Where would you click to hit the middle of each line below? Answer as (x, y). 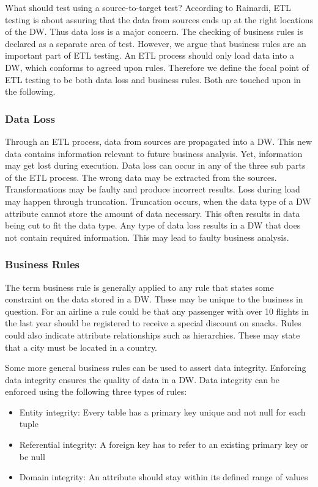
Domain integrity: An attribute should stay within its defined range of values (164, 477)
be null (32, 456)
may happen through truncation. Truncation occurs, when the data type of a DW (158, 201)
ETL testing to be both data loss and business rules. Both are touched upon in (153, 79)
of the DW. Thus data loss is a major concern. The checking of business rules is (154, 31)
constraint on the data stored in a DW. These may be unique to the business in (154, 299)
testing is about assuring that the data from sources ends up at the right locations (159, 19)
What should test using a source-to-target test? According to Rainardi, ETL (148, 7)
